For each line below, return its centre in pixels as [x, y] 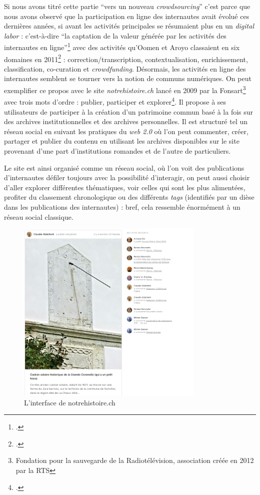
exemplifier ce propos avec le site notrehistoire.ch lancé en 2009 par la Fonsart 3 [125, 89]
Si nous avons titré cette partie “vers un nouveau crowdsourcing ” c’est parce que [127, 6]
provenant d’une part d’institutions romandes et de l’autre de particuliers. [117, 150]
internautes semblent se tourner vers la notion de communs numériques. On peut [128, 78]
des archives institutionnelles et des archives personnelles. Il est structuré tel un [126, 121]
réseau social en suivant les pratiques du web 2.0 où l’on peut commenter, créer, [126, 131]
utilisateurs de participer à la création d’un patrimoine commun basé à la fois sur [129, 111]
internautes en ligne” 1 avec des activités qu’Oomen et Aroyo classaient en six [122, 47]
